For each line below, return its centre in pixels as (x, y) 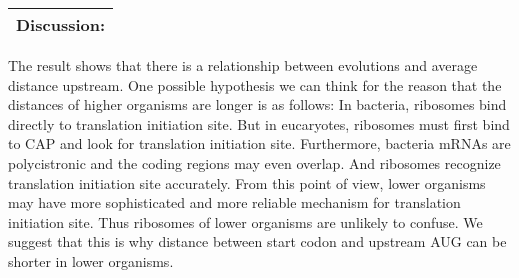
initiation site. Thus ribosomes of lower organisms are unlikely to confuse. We (245, 221)
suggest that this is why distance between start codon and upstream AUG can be (257, 241)
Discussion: (61, 24)
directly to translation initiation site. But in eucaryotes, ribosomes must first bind (259, 123)
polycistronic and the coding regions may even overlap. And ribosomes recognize (254, 162)
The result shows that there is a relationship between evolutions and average (243, 65)
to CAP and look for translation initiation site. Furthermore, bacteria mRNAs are (259, 143)
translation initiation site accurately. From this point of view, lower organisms (247, 182)
